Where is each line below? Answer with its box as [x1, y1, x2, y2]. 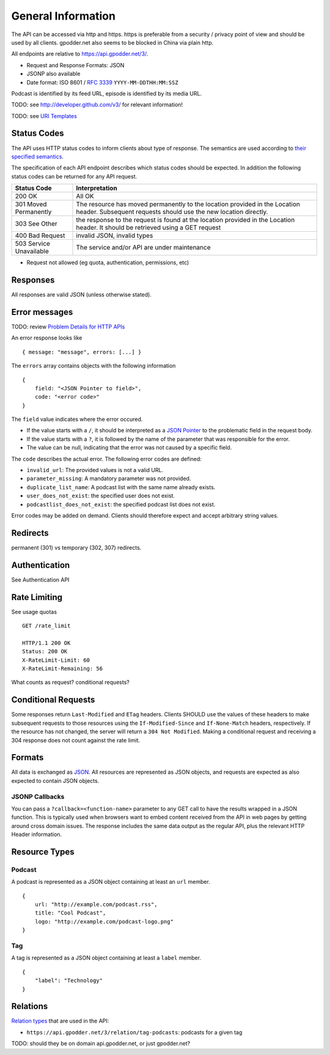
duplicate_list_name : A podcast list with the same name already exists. [26, 483, 216, 490]
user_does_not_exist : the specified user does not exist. [26, 492, 175, 500]
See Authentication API [11, 576, 70, 583]
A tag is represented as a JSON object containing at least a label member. [11, 954, 202, 961]
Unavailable [15, 247, 49, 256]
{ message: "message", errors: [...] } [22, 349, 142, 355]
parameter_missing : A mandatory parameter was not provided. [26, 475, 191, 483]
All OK [76, 192, 94, 201]
